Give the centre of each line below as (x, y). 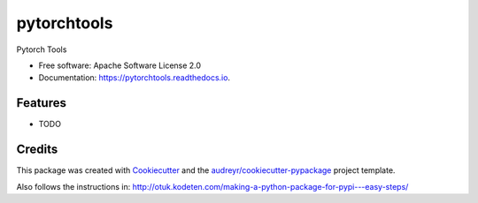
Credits (37, 150)
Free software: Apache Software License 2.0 (120, 65)
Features (41, 103)
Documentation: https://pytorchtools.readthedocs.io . (134, 78)
